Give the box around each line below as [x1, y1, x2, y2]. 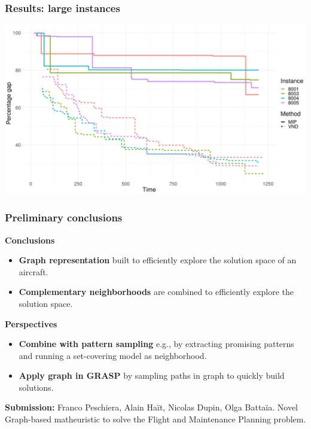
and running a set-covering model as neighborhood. [19, 349, 207, 361]
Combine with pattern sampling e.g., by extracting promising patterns [19, 337, 294, 350]
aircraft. [19, 265, 48, 278]
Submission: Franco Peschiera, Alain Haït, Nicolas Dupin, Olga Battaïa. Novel [5, 401, 298, 413]
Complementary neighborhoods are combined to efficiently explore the [19, 285, 294, 298]
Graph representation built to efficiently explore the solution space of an [19, 254, 297, 266]
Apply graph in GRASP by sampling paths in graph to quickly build [19, 369, 285, 382]
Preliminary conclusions [5, 210, 123, 225]
